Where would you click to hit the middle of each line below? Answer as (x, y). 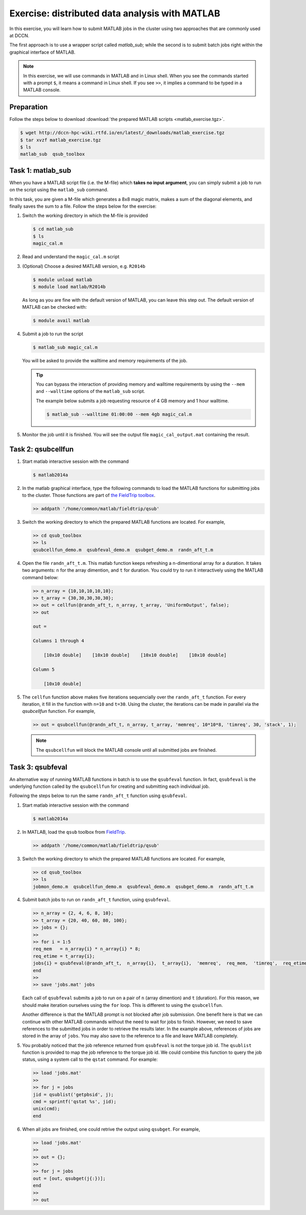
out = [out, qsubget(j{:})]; (69, 1178)
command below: (40, 577)
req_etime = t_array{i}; (64, 956)
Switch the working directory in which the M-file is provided (85, 216)
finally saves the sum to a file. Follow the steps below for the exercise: (83, 206)
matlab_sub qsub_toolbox (53, 154)
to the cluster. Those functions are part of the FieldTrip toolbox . (89, 495)
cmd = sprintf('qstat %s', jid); (75, 1102)
